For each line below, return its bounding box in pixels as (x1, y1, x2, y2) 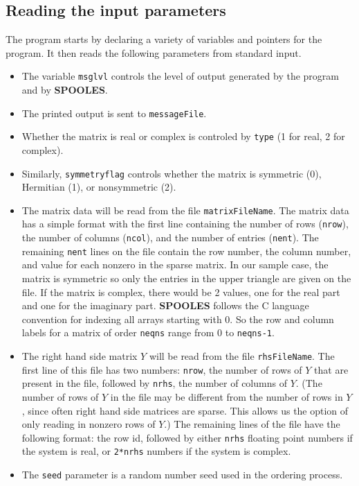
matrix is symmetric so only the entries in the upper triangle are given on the (21, 271, 351, 286)
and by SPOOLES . (21, 83, 108, 97)
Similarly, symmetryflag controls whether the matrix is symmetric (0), (21, 166, 322, 180)
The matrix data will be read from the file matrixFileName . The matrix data (21, 202, 349, 217)
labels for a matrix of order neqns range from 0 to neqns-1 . (21, 325, 275, 340)
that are (314, 362, 349, 376)
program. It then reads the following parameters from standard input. (6, 45, 302, 60)
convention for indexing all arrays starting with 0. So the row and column (21, 311, 334, 326)
